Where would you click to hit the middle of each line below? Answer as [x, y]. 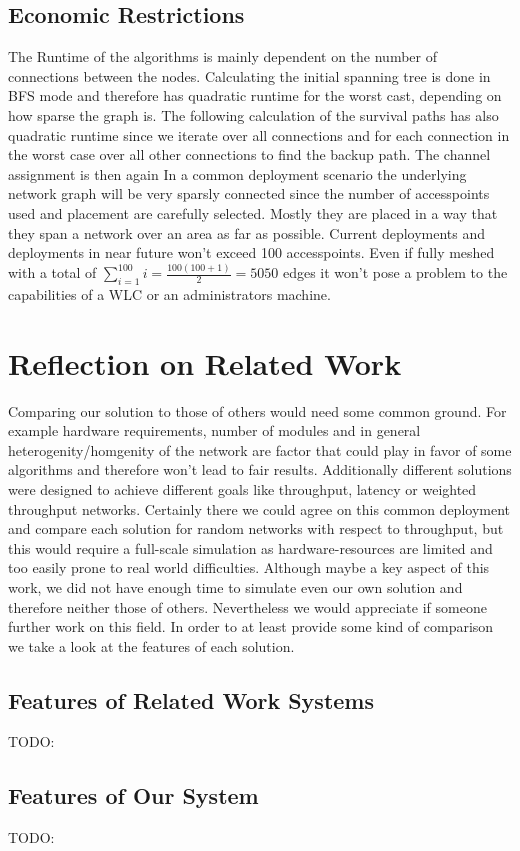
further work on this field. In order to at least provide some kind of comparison [251, 626]
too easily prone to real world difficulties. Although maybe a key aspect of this [249, 567]
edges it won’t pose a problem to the [395, 272]
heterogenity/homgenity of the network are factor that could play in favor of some [260, 449]
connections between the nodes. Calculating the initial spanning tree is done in [249, 75]
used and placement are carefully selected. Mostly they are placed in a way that [253, 212]
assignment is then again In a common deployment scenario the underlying [237, 173]
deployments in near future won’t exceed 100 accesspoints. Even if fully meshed [251, 252]
